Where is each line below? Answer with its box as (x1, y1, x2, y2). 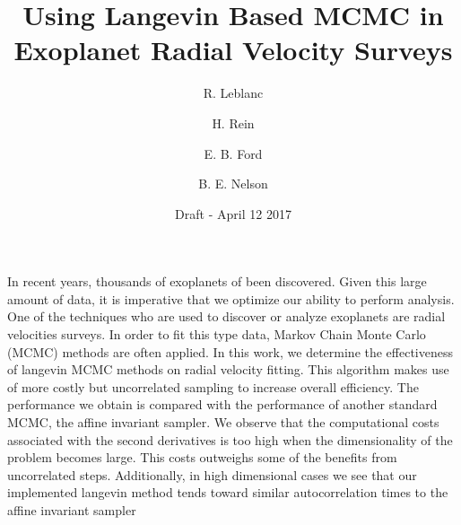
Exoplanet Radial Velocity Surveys (13, 31, 453, 68)
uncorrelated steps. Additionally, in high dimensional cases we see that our (7, 465, 417, 484)
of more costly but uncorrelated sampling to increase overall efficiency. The (7, 377, 419, 396)
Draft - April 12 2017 (175, 204, 291, 223)
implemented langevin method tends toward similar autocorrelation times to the (7, 483, 448, 502)
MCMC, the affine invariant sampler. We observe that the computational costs (7, 413, 439, 432)
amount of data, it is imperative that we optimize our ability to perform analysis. (7, 289, 455, 308)
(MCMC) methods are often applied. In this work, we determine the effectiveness (7, 342, 454, 361)
